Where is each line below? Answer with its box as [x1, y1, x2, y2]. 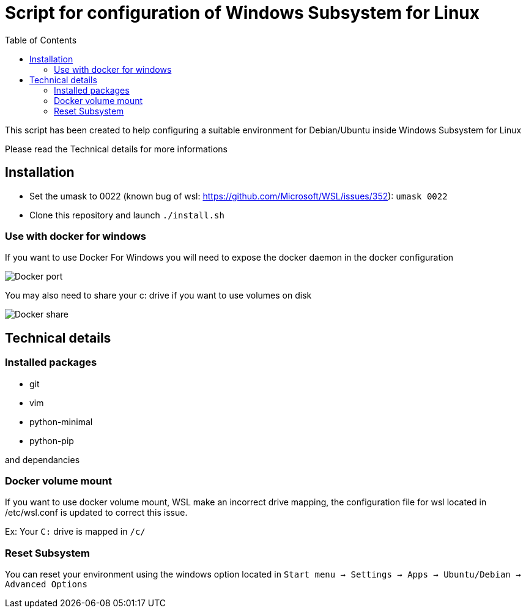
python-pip [29, 435, 74, 446]
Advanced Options [5, 579, 87, 590]
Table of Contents [5, 34, 77, 45]
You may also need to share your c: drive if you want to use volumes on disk [5, 290, 312, 301]
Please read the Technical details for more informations [5, 143, 228, 154]
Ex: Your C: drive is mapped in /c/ [5, 526, 146, 537]
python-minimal [29, 416, 93, 427]
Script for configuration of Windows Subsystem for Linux [5, 2, 480, 23]
